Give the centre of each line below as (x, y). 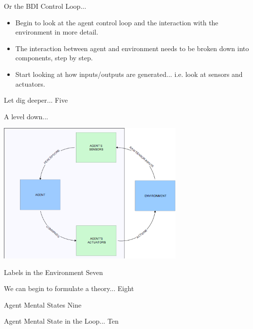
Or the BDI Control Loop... (45, 6)
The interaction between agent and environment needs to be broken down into (132, 48)
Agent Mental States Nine (43, 304)
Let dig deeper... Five (36, 100)
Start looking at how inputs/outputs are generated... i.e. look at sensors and (129, 74)
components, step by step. (54, 58)
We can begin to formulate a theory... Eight (69, 288)
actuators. (30, 83)
